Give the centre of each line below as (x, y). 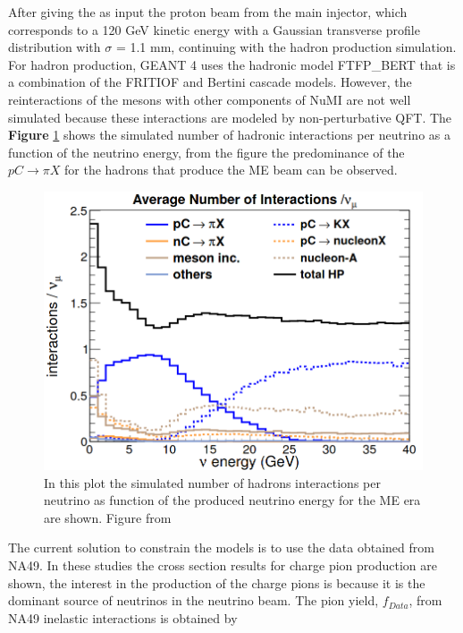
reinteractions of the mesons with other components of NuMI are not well (210, 99)
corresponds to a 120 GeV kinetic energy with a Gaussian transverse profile (214, 29)
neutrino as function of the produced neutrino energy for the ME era (232, 500)
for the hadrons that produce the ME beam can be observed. (231, 170)
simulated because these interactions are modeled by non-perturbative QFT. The (230, 117)
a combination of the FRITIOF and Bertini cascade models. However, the (210, 82)
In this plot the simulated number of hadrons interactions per (212, 482)
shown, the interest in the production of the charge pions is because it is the (217, 582)
